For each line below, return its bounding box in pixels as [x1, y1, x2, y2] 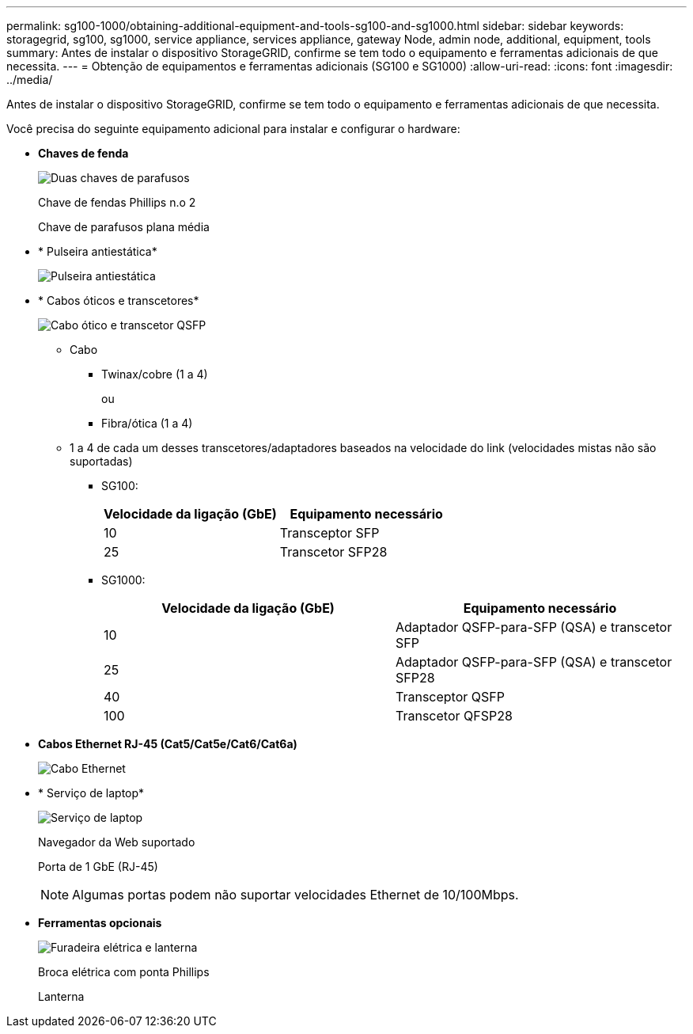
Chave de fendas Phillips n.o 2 [38, 196, 196, 209]
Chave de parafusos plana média [38, 220, 210, 234]
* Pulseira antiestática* [38, 245, 157, 258]
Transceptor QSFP [396, 689, 505, 705]
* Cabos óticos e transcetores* [38, 294, 199, 307]
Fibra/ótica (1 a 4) [101, 416, 193, 430]
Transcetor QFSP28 [396, 708, 513, 724]
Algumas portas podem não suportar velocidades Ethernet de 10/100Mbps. [72, 887, 519, 903]
